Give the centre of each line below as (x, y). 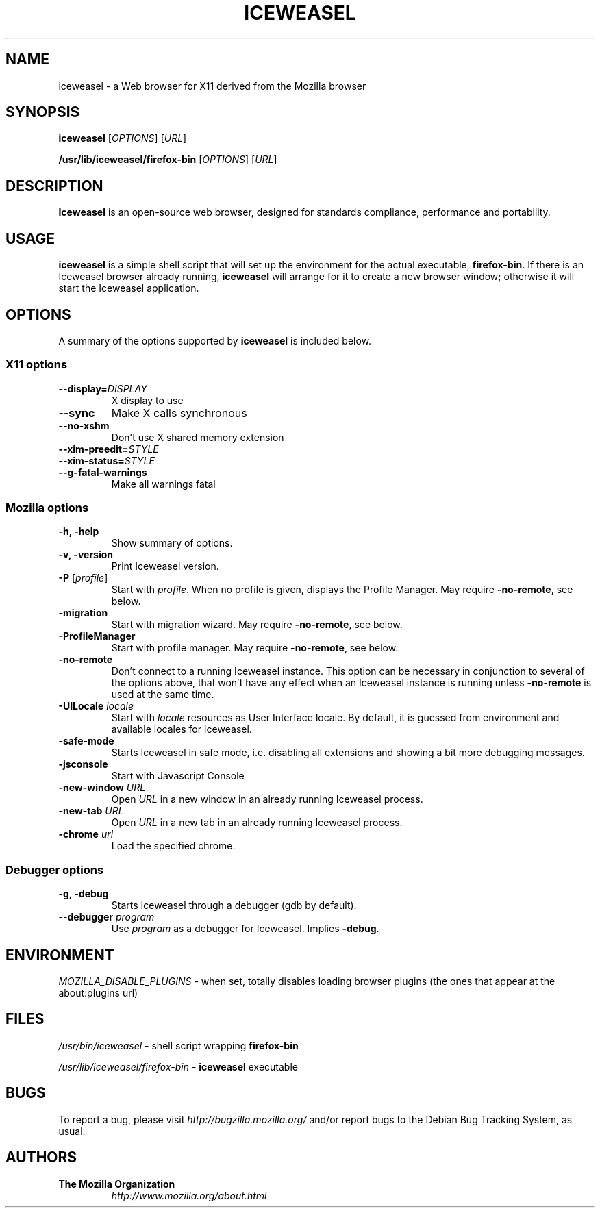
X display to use (147, 400)
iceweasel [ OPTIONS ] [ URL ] (123, 138)
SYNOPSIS (43, 112)
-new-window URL (102, 788)
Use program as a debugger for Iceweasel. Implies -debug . (245, 929)
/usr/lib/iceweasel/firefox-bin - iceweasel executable (178, 1066)
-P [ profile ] (83, 578)
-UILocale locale (96, 706)
